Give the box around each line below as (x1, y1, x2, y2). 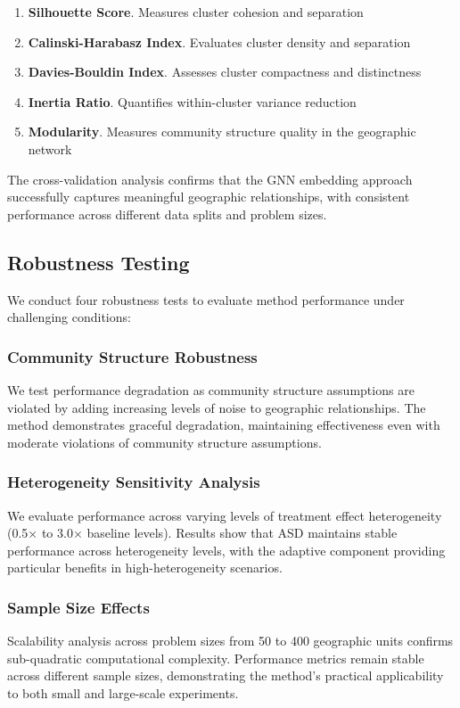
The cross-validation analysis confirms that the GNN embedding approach (7, 169, 413, 188)
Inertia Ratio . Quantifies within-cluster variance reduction (28, 92, 357, 111)
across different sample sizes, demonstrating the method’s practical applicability (7, 666, 444, 685)
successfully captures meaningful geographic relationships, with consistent (7, 187, 410, 206)
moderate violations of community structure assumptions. (7, 432, 322, 451)
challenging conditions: (7, 308, 131, 326)
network (28, 139, 72, 158)
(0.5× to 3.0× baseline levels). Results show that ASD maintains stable (7, 523, 398, 542)
